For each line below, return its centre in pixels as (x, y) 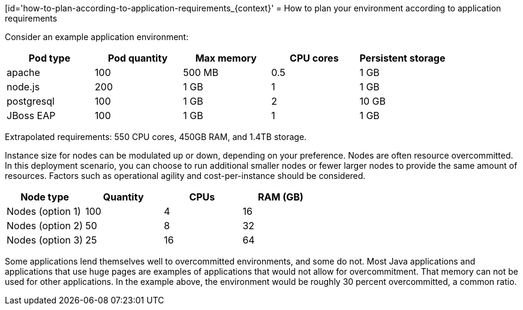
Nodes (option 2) (45, 226)
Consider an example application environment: (97, 37)
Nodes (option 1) (44, 211)
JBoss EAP (31, 116)
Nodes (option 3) (45, 240)
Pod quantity (138, 58)
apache (23, 72)
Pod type (49, 58)
